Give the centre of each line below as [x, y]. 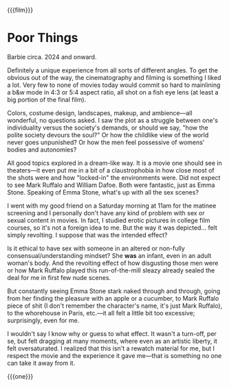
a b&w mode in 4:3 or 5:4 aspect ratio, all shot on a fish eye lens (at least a [113, 92]
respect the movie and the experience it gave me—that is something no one [115, 355]
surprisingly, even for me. [43, 320]
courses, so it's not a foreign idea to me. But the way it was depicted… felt [112, 228]
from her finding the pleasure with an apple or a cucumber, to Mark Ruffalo [113, 298]
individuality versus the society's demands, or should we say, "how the [108, 128]
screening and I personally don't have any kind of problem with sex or [106, 212]
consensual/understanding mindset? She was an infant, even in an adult [109, 255]
